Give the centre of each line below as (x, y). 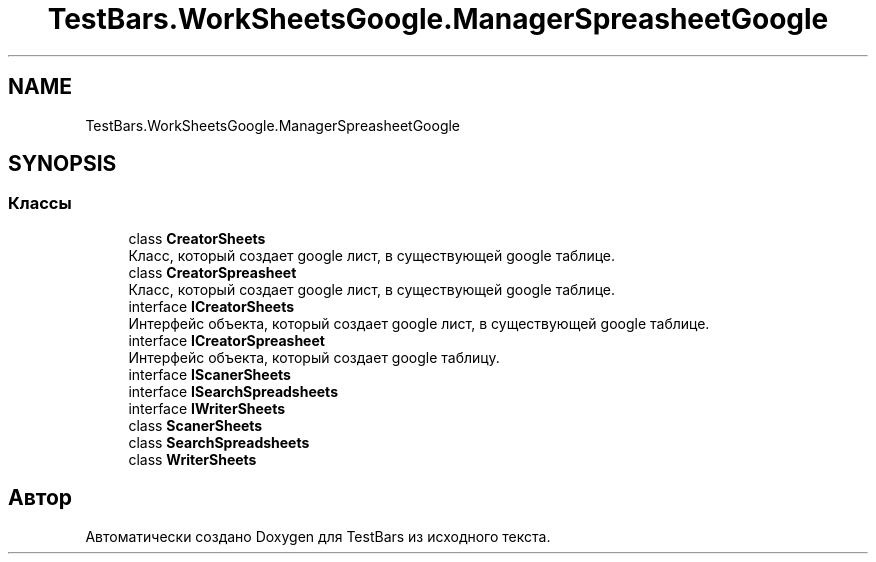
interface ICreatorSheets (211, 306)
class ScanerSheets (195, 425)
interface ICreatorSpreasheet (226, 340)
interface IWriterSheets (207, 408)
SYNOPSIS (62, 164)
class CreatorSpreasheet (212, 272)
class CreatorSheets (197, 238)
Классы (40, 203)
